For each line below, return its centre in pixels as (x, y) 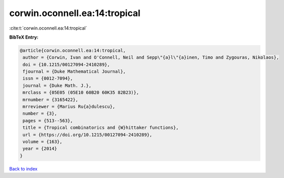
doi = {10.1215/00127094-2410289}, (66, 64)
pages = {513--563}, (48, 121)
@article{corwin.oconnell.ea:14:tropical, (73, 50)
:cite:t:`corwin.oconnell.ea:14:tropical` (48, 28)
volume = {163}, (43, 142)
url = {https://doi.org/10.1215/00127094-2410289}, (88, 135)
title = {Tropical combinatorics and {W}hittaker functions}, (101, 128)
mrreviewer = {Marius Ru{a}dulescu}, (69, 107)
